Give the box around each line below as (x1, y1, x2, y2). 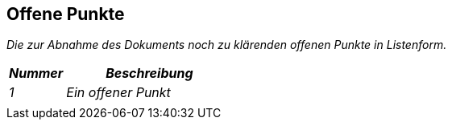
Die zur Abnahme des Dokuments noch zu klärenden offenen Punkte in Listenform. (6, 38, 447, 52)
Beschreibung (106, 65, 193, 82)
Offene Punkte (6, 4, 125, 24)
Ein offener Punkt (66, 84, 171, 101)
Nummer (9, 65, 64, 82)
